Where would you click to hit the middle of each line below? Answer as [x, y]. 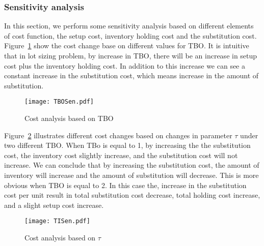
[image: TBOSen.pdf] [59, 102]
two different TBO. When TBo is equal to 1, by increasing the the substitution [127, 145]
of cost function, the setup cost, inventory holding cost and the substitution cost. [130, 35]
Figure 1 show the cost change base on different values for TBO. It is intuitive [127, 45]
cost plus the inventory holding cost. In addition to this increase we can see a [125, 65]
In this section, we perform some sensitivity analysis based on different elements [129, 26]
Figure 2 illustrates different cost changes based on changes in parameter [118, 135]
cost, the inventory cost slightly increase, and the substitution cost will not [121, 155]
